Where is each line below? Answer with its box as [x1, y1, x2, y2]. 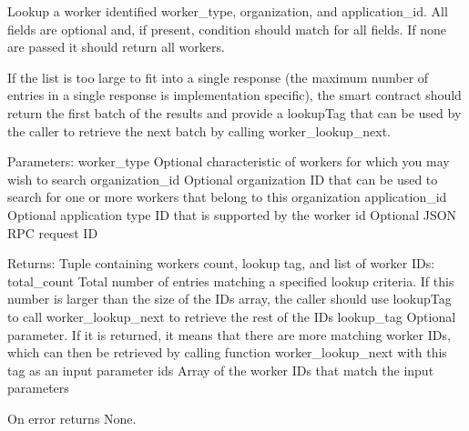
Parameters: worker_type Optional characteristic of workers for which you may [7, 152, 450, 171]
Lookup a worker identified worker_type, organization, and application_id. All [7, 2, 448, 20]
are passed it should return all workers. [7, 37, 225, 56]
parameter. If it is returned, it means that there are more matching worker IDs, [7, 325, 451, 344]
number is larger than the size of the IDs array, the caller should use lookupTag [7, 289, 452, 308]
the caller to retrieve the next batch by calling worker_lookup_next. [7, 121, 391, 140]
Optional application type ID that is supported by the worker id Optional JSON [7, 205, 457, 224]
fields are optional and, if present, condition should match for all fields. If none [7, 19, 446, 38]
